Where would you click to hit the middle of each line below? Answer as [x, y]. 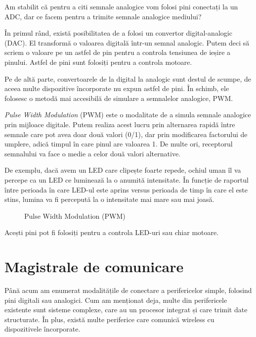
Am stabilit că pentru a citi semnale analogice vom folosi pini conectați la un [121, 6]
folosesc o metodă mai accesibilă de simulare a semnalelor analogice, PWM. [119, 98]
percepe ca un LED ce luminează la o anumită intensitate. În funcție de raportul [127, 179]
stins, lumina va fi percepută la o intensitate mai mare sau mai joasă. [109, 199]
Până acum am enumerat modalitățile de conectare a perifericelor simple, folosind [128, 290]
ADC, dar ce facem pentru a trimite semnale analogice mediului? [103, 16]
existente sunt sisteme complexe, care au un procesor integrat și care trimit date [126, 310]
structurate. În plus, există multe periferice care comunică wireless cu [109, 319]
